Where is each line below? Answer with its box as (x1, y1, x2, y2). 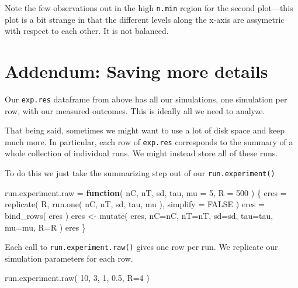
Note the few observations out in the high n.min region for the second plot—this (5, 2, 293, 13)
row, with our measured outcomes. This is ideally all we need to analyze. (5, 104, 265, 116)
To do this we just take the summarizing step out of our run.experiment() (5, 167, 275, 179)
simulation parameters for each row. (5, 252, 133, 264)
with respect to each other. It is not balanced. (5, 25, 169, 37)
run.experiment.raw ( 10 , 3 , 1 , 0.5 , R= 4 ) (5, 272, 150, 284)
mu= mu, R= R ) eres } (5, 221, 86, 233)
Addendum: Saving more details (5, 59, 268, 83)
